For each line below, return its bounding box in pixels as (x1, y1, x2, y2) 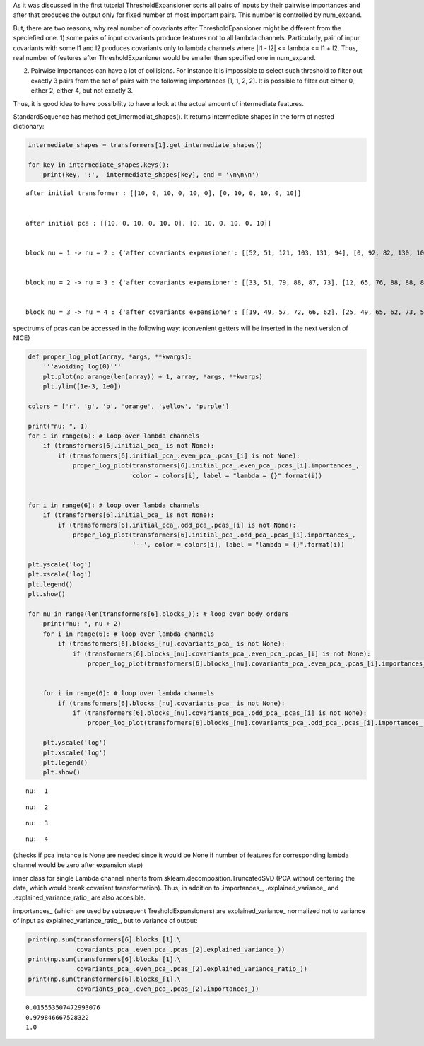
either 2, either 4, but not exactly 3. (30, 86, 134, 95)
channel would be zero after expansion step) (13, 861, 143, 869)
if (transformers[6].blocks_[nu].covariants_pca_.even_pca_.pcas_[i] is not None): (72, 649, 371, 658)
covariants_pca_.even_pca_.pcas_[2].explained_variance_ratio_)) (76, 965, 307, 973)
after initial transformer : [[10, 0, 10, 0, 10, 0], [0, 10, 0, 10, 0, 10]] (25, 190, 302, 197)
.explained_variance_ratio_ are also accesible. (13, 893, 146, 902)
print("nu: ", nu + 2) (42, 620, 122, 628)
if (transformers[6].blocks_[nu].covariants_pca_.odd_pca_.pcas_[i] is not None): (72, 709, 367, 717)
